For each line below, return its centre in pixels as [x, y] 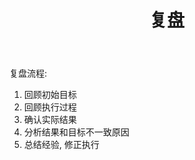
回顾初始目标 [50, 95]
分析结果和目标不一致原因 [76, 132]
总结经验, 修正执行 [61, 145]
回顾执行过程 [50, 107]
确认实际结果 [50, 120]
